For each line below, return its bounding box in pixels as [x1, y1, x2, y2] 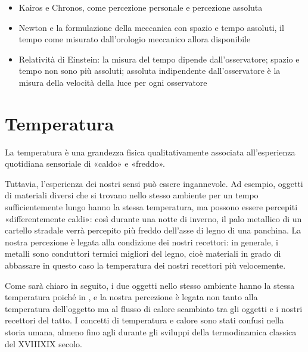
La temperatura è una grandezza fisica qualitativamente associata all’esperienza [5, 145, 295, 158]
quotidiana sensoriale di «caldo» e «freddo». [5, 157, 166, 170]
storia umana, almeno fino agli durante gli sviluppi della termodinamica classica [5, 326, 297, 338]
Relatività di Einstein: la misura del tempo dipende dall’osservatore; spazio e [18, 52, 300, 65]
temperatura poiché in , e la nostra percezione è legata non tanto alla [5, 291, 258, 303]
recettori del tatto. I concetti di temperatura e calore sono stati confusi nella [5, 314, 284, 326]
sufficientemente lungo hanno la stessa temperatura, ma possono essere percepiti [5, 201, 298, 213]
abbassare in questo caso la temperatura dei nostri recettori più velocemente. [5, 259, 286, 272]
